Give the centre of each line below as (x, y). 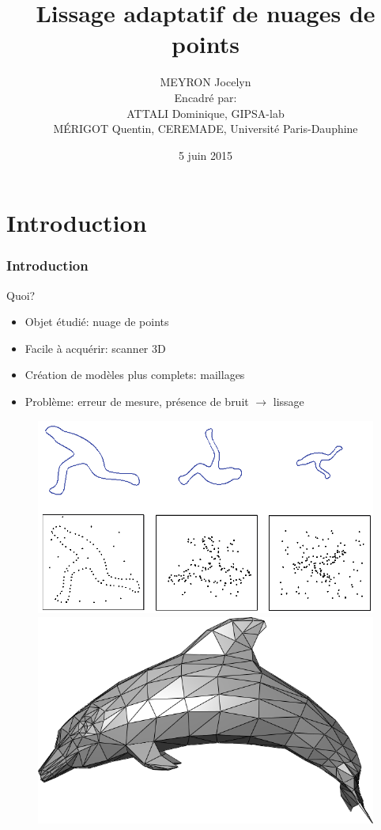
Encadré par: (206, 97)
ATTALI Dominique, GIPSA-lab (206, 113)
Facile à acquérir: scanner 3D (95, 348)
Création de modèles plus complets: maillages (135, 375)
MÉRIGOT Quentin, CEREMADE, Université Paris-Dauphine (206, 129)
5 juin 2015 (206, 155)
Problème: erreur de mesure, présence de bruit (137, 402)
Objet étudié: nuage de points (97, 322)
